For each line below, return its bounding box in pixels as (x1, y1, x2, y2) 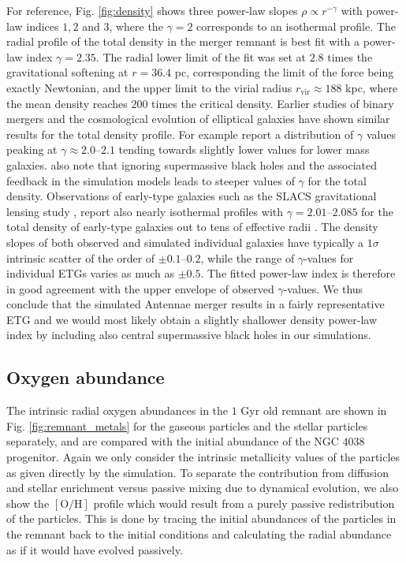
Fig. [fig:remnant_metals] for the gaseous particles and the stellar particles (6, 417, 368, 434)
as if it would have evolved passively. (6, 541, 183, 557)
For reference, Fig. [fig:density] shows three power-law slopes (6, 2, 298, 18)
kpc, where (345, 79, 398, 95)
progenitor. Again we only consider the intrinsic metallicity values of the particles (6, 449, 400, 465)
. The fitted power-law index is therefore (200, 265, 396, 281)
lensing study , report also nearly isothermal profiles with (6, 203, 284, 219)
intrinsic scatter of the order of (6, 249, 155, 266)
